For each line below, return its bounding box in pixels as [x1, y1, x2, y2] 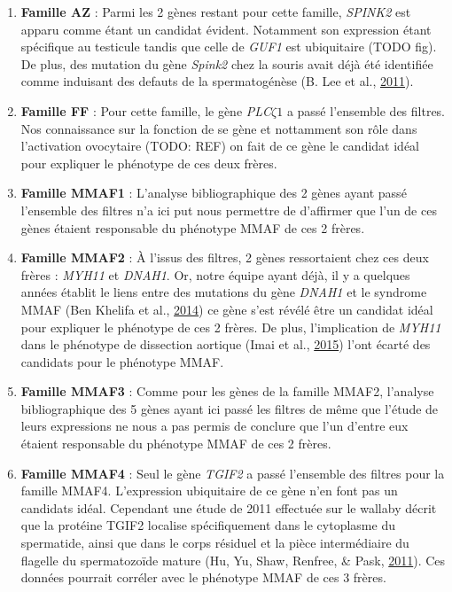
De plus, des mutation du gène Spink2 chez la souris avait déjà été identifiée [20, 54, 433, 73]
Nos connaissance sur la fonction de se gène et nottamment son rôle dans [20, 119, 417, 137]
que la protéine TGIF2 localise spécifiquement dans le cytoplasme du [20, 516, 395, 534]
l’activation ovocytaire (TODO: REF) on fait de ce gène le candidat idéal [20, 136, 419, 155]
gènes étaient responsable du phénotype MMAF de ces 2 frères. [20, 218, 365, 237]
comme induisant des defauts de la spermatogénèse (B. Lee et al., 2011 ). [20, 72, 414, 90]
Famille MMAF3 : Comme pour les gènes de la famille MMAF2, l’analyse [20, 382, 434, 401]
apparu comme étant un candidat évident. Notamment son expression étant [20, 19, 432, 38]
